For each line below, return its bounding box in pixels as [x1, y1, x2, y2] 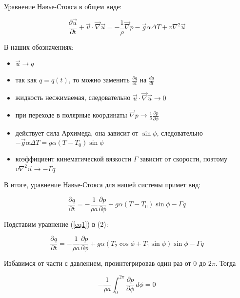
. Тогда [215, 258, 236, 268]
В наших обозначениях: [4, 41, 74, 52]
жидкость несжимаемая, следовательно [15, 92, 131, 102]
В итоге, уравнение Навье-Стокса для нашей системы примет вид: [4, 179, 201, 190]
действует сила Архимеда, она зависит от [15, 127, 139, 138]
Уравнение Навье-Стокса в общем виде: [4, 1, 122, 11]
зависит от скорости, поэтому [140, 153, 228, 163]
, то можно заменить [68, 75, 130, 85]
